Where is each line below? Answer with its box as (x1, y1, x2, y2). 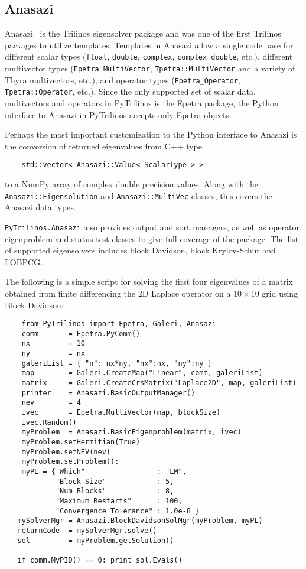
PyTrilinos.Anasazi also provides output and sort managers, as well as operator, (5, 220, 302, 233)
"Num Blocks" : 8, (55, 487, 174, 496)
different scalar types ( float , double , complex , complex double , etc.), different (5, 50, 293, 63)
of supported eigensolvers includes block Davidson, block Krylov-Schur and (5, 244, 276, 256)
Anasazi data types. (5, 201, 76, 213)
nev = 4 (21, 398, 81, 407)
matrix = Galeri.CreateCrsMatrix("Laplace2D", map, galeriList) (21, 379, 297, 388)
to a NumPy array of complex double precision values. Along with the (5, 178, 259, 190)
